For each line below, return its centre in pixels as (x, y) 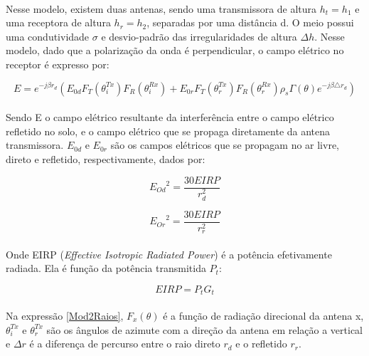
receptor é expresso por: (58, 64)
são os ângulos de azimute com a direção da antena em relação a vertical (204, 329)
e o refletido (261, 344)
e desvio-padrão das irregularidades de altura (199, 36)
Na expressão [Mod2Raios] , (65, 316)
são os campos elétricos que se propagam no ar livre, (225, 145)
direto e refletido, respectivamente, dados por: (106, 158)
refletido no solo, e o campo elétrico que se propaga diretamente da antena (168, 131)
